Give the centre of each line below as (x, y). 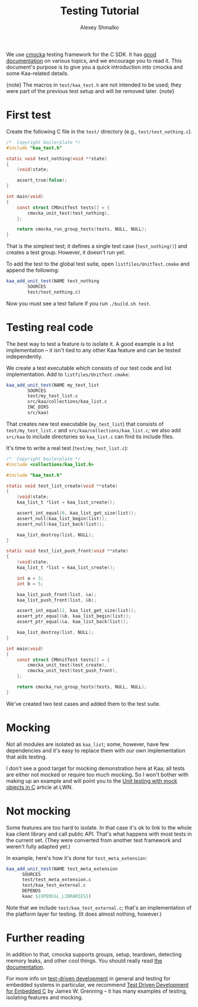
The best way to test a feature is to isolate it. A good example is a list (90, 344)
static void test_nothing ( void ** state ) (57, 158)
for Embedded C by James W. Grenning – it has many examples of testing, (97, 991)
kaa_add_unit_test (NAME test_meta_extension (62, 869)
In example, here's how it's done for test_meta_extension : (76, 858)
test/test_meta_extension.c (57, 880)
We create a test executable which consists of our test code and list (89, 368)
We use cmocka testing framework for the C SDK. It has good (81, 54)
